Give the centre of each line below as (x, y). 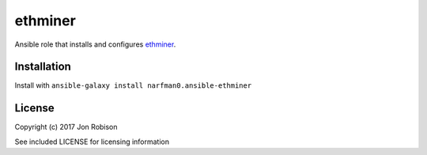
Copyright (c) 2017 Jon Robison (66, 127)
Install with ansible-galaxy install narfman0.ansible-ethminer (133, 85)
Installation (43, 67)
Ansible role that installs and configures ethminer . (95, 44)
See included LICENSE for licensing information (92, 142)
